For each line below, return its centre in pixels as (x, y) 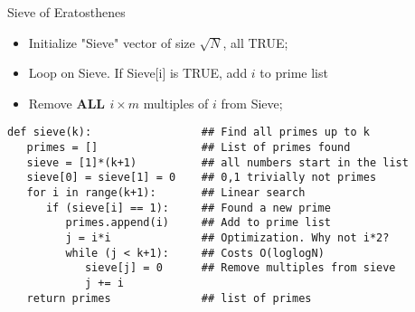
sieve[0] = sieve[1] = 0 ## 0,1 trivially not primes (202, 178)
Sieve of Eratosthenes (66, 12)
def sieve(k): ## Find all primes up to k (189, 132)
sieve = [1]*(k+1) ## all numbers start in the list (217, 162)
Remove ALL (67, 103)
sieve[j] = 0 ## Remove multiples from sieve (240, 268)
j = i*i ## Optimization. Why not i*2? (227, 237)
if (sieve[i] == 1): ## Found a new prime (188, 208)
